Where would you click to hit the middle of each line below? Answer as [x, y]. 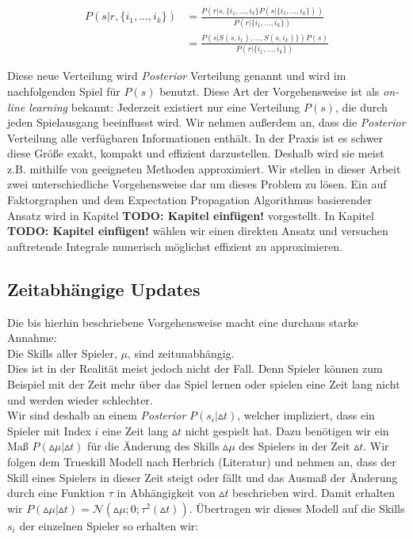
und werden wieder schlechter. [80, 399]
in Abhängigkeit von [166, 493]
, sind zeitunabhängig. [181, 353]
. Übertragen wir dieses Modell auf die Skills [297, 508]
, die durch [361, 106]
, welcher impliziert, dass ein [306, 415]
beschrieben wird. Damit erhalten [314, 493]
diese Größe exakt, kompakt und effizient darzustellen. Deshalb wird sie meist [196, 153]
